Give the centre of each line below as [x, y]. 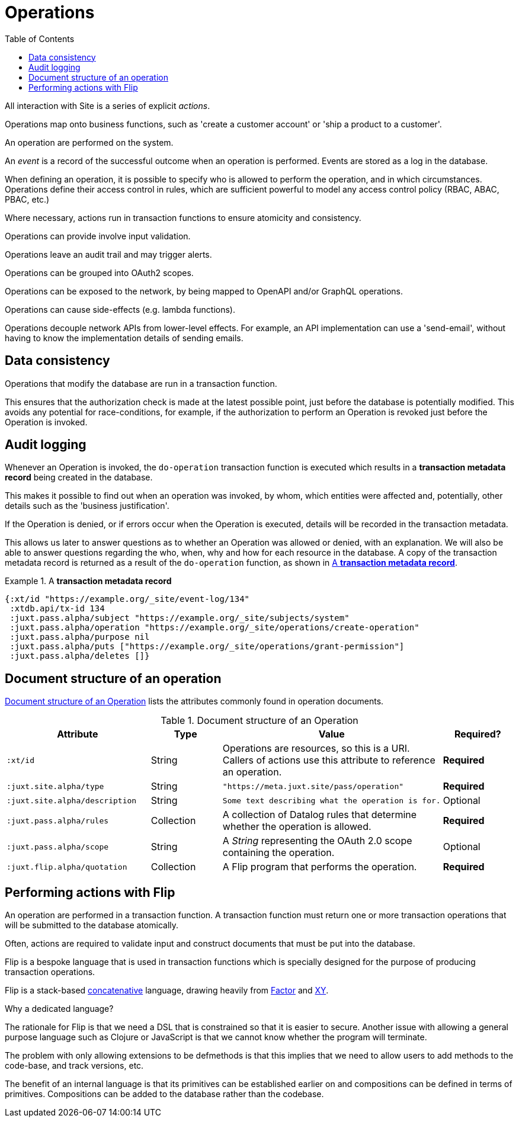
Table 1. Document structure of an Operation [259, 721]
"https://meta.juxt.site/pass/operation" [313, 786]
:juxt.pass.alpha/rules [58, 820]
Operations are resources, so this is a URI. [316, 748]
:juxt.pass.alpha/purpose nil [80, 637]
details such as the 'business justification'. [87, 506]
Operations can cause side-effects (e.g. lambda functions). [120, 309]
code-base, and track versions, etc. [74, 1066]
